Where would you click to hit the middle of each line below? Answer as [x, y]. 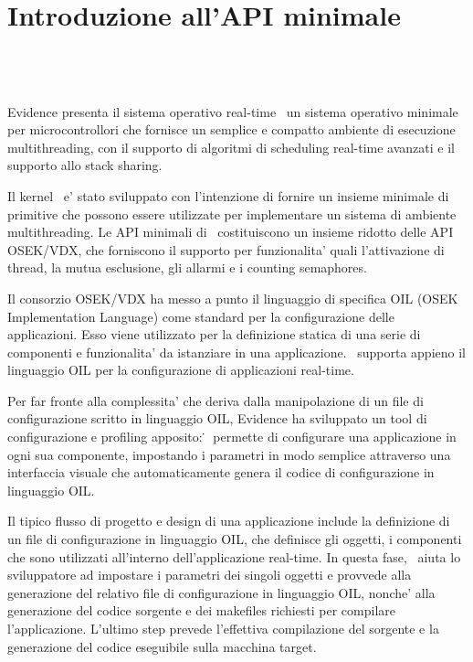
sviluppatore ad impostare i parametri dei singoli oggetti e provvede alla [210, 575]
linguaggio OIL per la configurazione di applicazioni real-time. [181, 370]
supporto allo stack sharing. [85, 165]
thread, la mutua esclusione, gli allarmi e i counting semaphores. [187, 267]
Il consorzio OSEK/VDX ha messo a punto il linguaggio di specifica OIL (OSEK [233, 298]
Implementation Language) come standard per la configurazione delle [201, 316]
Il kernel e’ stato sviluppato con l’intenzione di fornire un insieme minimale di [228, 195]
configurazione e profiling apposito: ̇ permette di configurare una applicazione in [232, 437]
